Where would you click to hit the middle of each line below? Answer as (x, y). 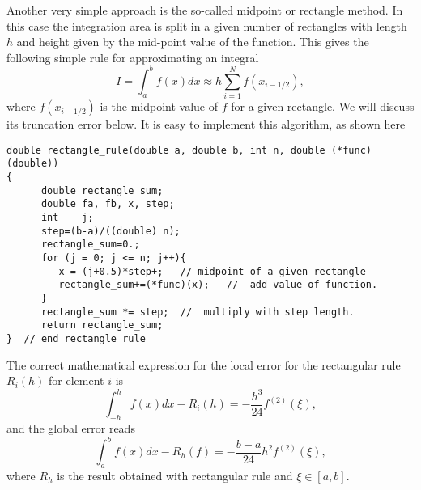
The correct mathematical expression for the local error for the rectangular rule (204, 364)
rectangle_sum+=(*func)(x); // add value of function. (218, 285)
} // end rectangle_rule (76, 338)
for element (77, 380)
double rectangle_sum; (102, 190)
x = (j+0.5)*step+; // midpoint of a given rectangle (212, 271)
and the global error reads (71, 428)
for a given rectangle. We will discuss (323, 106)
